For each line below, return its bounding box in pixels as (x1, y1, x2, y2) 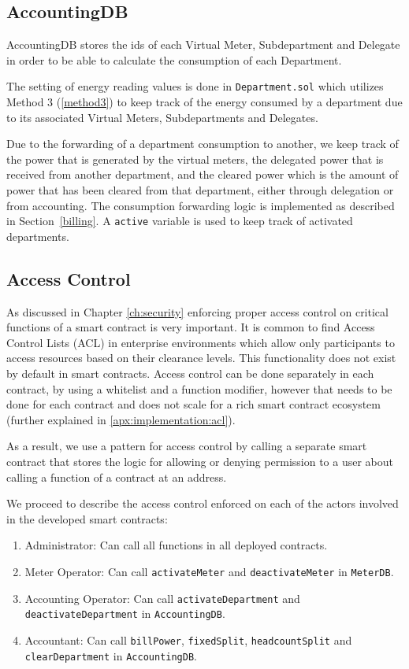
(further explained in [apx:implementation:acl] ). (6, 411, 236, 427)
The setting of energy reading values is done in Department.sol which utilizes (6, 78, 384, 94)
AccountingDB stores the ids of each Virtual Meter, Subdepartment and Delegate (6, 36, 400, 53)
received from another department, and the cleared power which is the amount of (6, 166, 399, 183)
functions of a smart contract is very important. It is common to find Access (6, 319, 375, 335)
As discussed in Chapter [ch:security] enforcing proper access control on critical (6, 303, 389, 320)
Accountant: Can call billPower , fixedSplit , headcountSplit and (24, 631, 352, 648)
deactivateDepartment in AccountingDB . (24, 605, 225, 622)
